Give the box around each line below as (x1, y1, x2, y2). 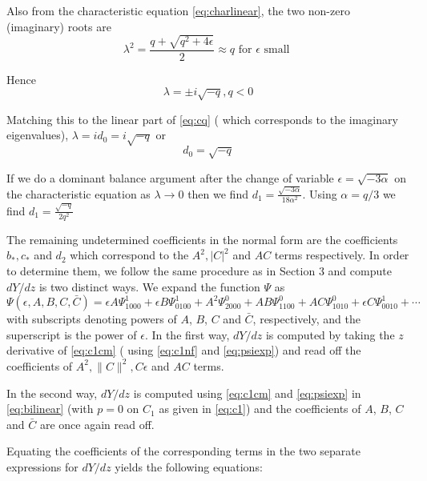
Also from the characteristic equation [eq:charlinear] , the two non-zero (6, 2, 350, 18)
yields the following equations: (115, 458, 263, 475)
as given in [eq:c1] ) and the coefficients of (159, 400, 361, 417)
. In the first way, (144, 326, 230, 343)
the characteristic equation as (6, 185, 151, 202)
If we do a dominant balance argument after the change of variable (6, 169, 334, 186)
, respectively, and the (252, 311, 361, 327)
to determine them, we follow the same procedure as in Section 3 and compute (6, 262, 392, 279)
